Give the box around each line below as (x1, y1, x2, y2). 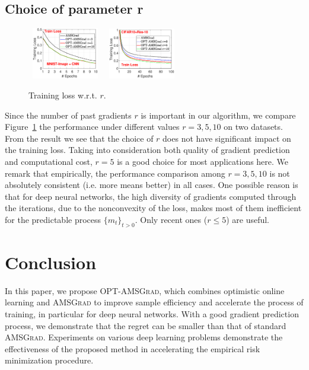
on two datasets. (224, 120, 283, 133)
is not (269, 167, 290, 179)
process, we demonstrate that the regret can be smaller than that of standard (5, 319, 286, 331)
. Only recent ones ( (135, 213, 208, 225)
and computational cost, (5, 155, 93, 167)
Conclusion (5, 250, 97, 274)
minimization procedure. (5, 354, 94, 366)
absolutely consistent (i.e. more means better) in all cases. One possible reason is (5, 178, 298, 191)
